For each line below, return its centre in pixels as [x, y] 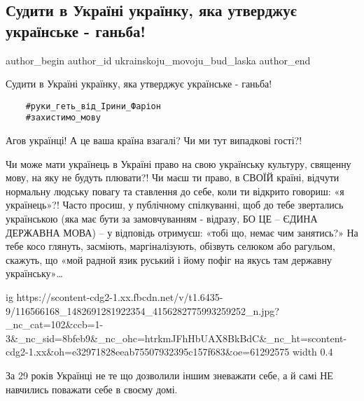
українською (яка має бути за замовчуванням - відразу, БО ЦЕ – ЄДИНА [162, 219]
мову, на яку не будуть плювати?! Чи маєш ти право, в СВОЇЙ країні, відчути [173, 177]
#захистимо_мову [63, 118]
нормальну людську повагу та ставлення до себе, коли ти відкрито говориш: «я [175, 191]
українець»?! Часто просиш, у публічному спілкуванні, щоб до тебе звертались [175, 205]
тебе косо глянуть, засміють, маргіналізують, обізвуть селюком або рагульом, [170, 246]
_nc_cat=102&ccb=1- [55, 324]
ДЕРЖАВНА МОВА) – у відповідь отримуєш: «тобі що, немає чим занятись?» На [182, 232]
